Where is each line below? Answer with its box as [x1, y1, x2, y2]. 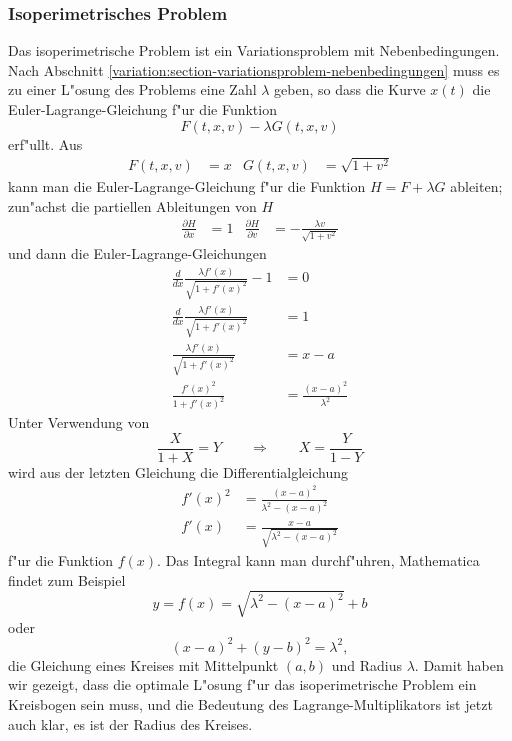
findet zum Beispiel [8, 569, 126, 590]
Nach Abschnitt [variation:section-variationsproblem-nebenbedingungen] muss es [8, 59, 500, 80]
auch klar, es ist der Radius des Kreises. [8, 713, 253, 734]
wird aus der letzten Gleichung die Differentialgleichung [8, 461, 348, 482]
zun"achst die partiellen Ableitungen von [8, 195, 257, 216]
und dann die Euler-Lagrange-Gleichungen [8, 243, 267, 264]
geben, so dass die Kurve [274, 79, 426, 100]
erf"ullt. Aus [8, 133, 83, 154]
